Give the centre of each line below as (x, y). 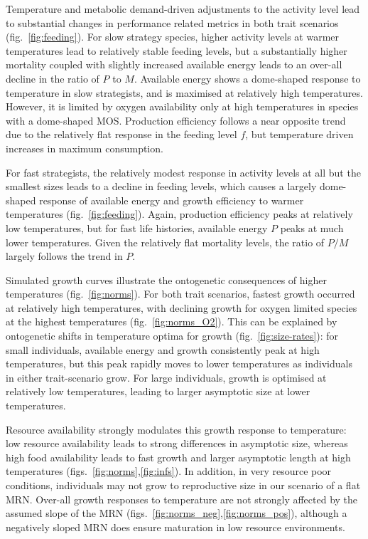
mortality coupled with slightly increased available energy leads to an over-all (174, 64)
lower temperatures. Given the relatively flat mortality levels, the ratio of (165, 242)
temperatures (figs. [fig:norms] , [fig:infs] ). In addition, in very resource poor (169, 471)
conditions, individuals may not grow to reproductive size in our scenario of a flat (183, 485)
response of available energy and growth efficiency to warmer (172, 200)
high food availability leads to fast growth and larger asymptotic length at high (178, 457)
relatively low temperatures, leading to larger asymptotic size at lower (158, 391)
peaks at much (312, 227)
